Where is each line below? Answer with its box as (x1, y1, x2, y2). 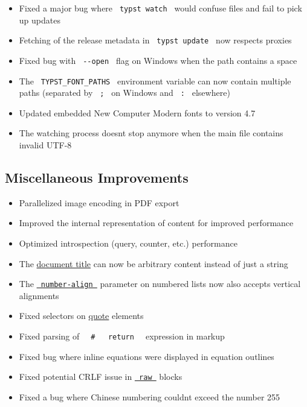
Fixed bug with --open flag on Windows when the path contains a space (19, 54, 297, 66)
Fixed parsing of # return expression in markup (19, 330, 225, 342)
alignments (19, 289, 59, 301)
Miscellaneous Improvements (5, 168, 189, 187)
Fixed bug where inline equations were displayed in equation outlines (19, 350, 274, 362)
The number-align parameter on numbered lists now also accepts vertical (19, 277, 301, 290)
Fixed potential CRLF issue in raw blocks (19, 370, 183, 383)
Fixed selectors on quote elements (19, 309, 144, 322)
